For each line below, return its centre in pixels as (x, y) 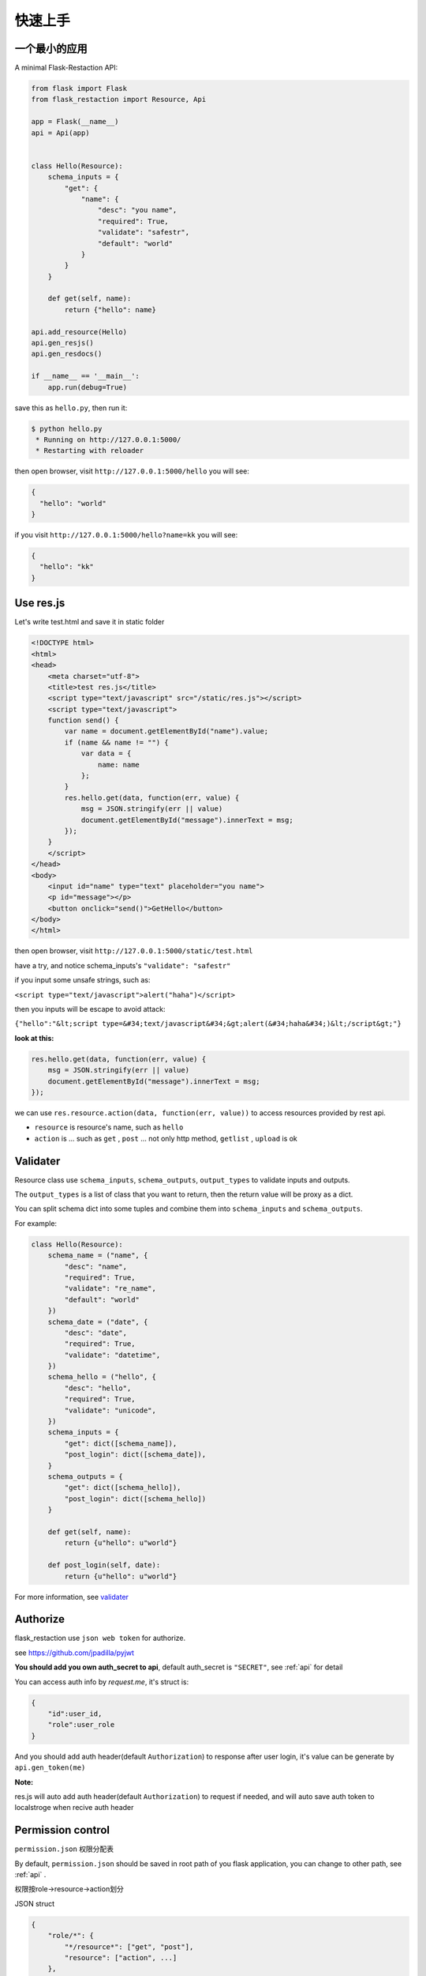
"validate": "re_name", (110, 1289)
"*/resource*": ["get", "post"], (129, 1947)
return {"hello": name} (110, 309)
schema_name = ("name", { (98, 1256)
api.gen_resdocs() (67, 354)
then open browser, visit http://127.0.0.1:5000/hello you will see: (132, 471)
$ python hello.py (67, 428)
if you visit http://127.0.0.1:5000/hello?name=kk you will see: (126, 535)
